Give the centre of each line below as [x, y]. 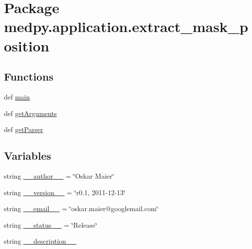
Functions [29, 76]
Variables [28, 156]
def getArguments [30, 113]
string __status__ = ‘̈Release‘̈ [51, 224]
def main [17, 96]
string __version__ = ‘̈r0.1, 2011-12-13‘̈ [65, 192]
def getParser [24, 129]
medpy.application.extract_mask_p [126, 26]
